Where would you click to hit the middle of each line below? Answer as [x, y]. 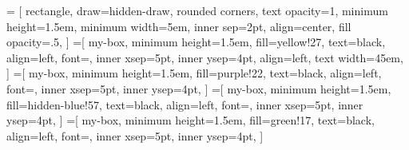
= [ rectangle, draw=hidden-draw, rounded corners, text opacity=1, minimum [197, 10]
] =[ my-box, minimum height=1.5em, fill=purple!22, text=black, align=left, [194, 73]
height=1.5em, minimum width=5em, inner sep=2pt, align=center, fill [179, 26]
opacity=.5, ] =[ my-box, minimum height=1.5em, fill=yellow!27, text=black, [196, 42]
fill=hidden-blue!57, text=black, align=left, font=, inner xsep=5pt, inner [185, 104]
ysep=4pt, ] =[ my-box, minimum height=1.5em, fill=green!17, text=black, [191, 120]
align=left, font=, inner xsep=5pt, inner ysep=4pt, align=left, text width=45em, [205, 57]
